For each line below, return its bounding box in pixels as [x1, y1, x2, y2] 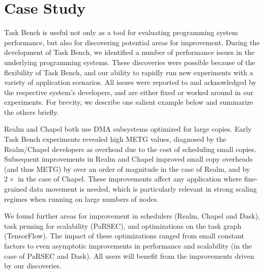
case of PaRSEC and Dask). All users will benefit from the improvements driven [4, 250, 254, 261]
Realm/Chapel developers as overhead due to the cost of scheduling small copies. [4, 143, 256, 154]
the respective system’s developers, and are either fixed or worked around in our [4, 86, 254, 97]
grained [4, 184, 27, 194]
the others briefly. [4, 106, 59, 117]
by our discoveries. [4, 260, 62, 271]
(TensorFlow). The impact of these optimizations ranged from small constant [4, 230, 245, 241]
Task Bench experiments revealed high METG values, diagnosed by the [4, 134, 226, 144]
